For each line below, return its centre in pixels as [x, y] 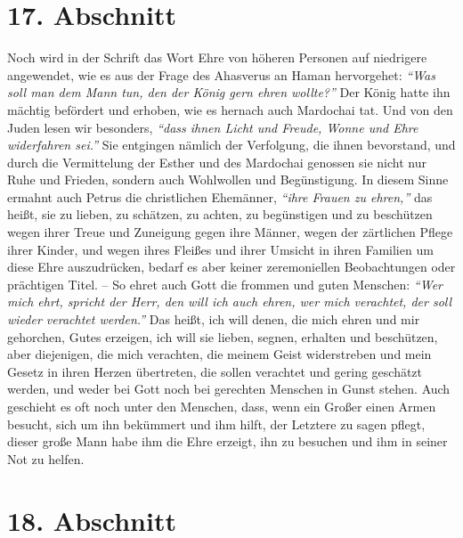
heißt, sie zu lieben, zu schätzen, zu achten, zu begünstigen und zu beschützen [220, 214]
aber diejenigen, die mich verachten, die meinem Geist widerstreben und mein [219, 354]
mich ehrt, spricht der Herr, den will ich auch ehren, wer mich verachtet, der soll [230, 302]
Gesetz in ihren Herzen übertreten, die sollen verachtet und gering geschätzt [215, 371]
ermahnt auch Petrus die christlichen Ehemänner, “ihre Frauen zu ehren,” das [220, 196]
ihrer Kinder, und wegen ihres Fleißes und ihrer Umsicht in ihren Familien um [220, 249]
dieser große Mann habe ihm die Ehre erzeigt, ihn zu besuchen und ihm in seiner [227, 441]
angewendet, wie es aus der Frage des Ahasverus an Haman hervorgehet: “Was [221, 74]
